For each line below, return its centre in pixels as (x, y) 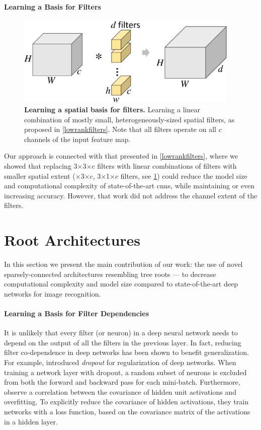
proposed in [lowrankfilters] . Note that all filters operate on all (120, 129)
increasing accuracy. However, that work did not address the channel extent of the (131, 195)
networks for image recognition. (53, 293)
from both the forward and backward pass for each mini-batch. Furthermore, (122, 382)
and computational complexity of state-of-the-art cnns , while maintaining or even (129, 186)
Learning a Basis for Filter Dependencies (77, 313)
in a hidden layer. (31, 421)
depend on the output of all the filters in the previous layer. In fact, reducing (123, 342)
